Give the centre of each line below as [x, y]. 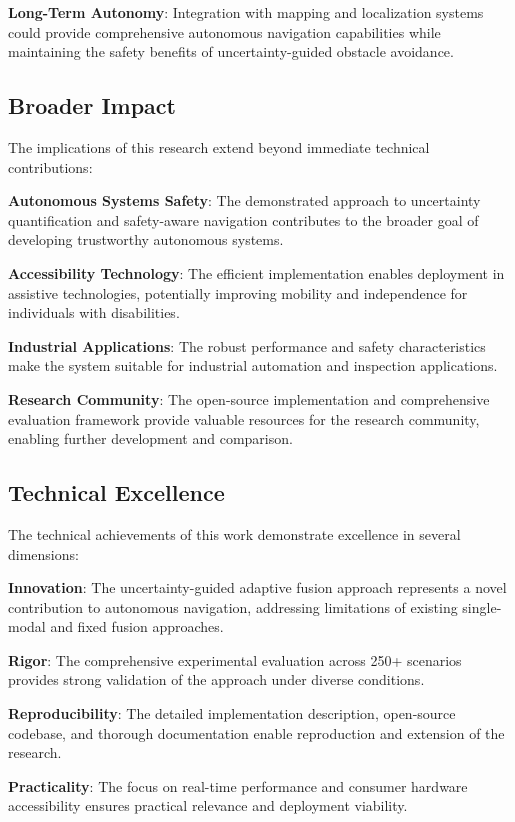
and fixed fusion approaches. [137, 626]
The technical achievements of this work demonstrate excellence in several [234, 533]
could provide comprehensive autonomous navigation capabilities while [224, 31]
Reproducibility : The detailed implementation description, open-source [232, 713]
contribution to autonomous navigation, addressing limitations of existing [233, 606]
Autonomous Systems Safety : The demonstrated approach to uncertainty [244, 200]
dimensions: [43, 553]
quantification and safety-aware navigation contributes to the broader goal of [243, 219]
